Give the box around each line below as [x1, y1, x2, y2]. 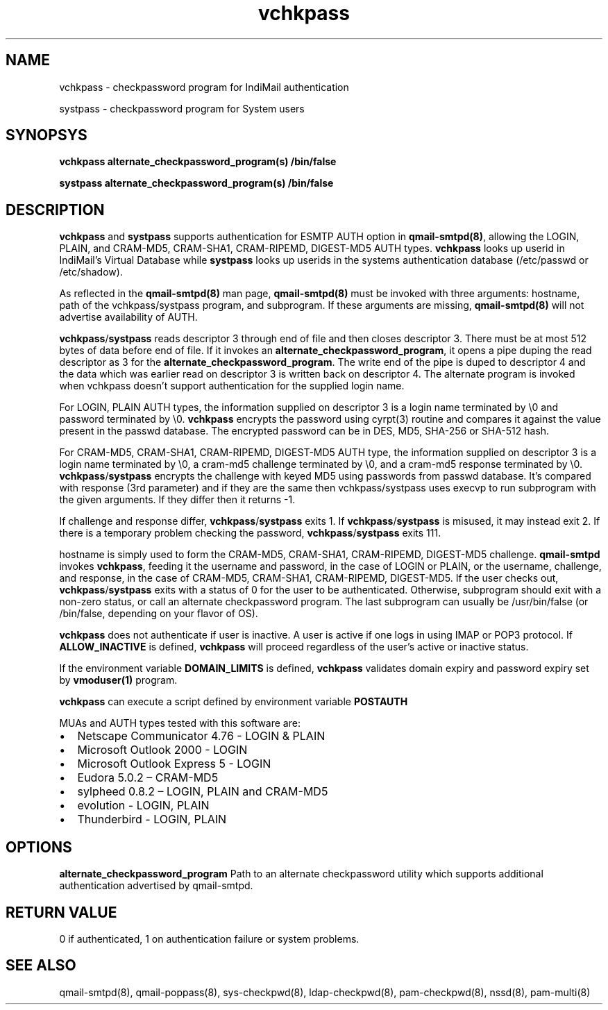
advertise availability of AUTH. [59, 311, 198, 323]
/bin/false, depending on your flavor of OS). [59, 607, 258, 620]
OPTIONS [6, 838, 72, 856]
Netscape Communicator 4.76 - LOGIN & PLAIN [77, 729, 326, 743]
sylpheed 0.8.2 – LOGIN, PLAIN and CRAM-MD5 [77, 784, 328, 799]
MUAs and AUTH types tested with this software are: [59, 717, 301, 730]
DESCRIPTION [6, 201, 105, 219]
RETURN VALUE [6, 903, 117, 921]
